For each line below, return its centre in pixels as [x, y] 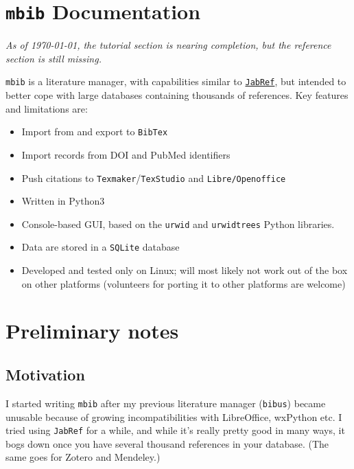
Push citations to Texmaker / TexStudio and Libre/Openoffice [154, 178]
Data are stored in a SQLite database [101, 247]
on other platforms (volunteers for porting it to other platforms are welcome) [184, 283]
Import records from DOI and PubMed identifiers [126, 154]
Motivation [45, 375]
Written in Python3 [63, 201]
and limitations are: [47, 108]
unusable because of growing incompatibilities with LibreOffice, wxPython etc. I [174, 416]
